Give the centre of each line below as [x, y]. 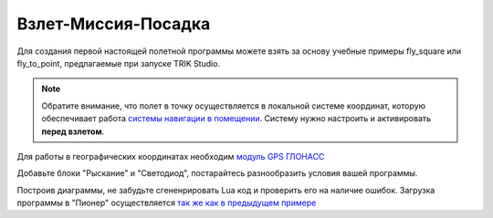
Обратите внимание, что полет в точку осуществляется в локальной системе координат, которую [234, 106]
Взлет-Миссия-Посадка [114, 24]
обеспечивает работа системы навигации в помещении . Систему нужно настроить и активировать [236, 119]
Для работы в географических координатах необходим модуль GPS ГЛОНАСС [171, 156]
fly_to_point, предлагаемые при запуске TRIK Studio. [119, 63]
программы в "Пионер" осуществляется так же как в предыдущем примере [167, 203]
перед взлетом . [73, 131]
